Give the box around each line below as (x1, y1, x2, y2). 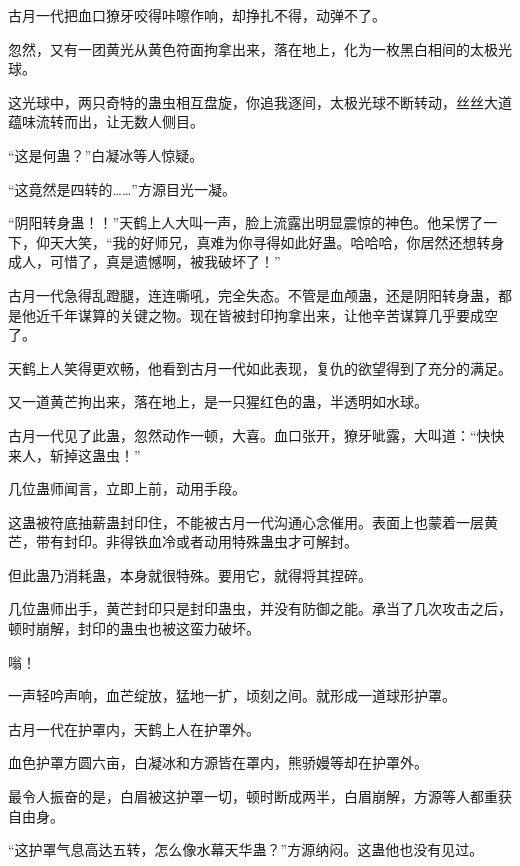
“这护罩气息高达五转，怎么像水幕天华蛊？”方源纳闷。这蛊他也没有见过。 (8, 839, 484, 860)
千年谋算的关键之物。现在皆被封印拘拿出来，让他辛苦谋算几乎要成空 (49, 304, 498, 325)
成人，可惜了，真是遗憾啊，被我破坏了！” (8, 251, 281, 272)
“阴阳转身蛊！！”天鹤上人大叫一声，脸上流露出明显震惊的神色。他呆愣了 (8, 212, 484, 233)
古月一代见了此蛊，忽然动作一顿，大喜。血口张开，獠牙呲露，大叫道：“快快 (8, 424, 505, 445)
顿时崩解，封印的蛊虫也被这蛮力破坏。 (8, 618, 260, 639)
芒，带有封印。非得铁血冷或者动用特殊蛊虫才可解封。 (8, 531, 358, 552)
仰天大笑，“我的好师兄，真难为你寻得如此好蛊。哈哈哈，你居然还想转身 (35, 231, 505, 252)
